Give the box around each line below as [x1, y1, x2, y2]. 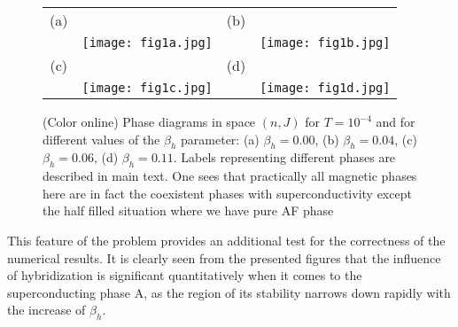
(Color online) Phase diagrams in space [43, 113, 256, 130]
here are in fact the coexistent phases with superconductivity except [43, 183, 412, 202]
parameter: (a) [181, 129, 260, 148]
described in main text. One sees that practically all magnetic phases [43, 167, 417, 185]
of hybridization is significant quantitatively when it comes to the [7, 266, 362, 284]
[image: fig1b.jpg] [260, 35, 391, 50]
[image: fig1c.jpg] [82, 81, 213, 95]
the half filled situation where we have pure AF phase [43, 201, 334, 220]
